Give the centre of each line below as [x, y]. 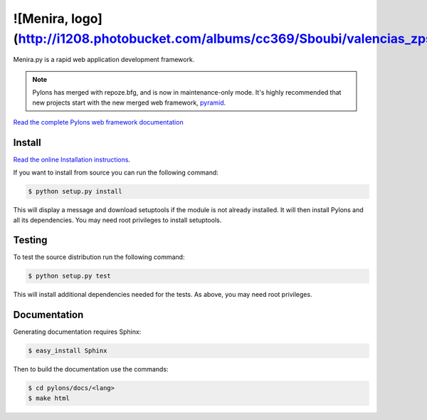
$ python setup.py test [70, 276]
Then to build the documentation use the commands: [91, 369]
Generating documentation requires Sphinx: [77, 332]
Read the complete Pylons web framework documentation [99, 122]
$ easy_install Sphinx [68, 351]
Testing [30, 240]
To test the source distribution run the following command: [99, 257]
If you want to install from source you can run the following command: [116, 173]
